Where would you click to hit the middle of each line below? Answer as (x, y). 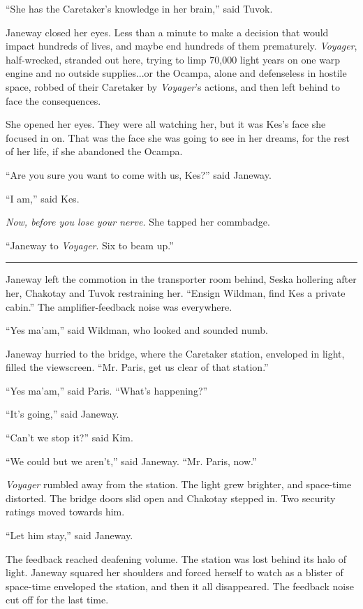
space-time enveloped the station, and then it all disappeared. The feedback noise (180, 586)
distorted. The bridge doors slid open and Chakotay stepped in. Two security (171, 498)
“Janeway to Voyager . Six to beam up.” (90, 245)
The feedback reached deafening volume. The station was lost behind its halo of (176, 558)
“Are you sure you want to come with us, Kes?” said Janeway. (139, 174)
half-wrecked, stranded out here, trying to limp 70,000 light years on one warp (173, 59)
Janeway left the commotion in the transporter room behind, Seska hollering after (181, 279)
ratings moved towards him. (65, 512)
